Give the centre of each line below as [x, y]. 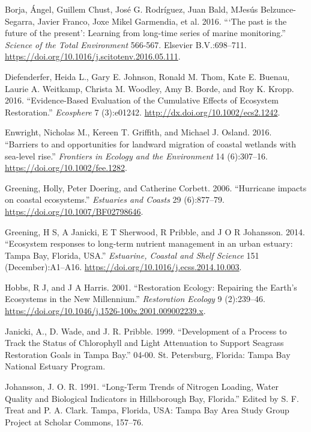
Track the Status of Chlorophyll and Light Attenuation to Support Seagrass [144, 343]
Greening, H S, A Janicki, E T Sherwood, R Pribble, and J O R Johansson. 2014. [155, 231]
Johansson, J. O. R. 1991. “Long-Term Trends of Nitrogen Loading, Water [142, 387]
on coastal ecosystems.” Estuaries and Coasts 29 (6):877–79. [115, 199]
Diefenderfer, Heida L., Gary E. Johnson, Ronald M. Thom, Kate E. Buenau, [147, 76]
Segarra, [20, 21]
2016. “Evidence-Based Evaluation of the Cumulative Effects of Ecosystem [142, 100]
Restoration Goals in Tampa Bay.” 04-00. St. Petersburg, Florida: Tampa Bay [148, 354]
